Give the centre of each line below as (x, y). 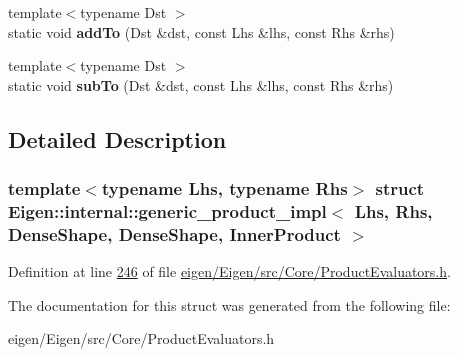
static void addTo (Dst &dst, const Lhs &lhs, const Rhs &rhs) (201, 31)
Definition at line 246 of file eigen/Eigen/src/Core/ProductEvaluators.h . (229, 271)
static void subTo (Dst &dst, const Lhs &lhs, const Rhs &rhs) (201, 84)
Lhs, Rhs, (393, 211)
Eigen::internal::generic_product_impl (167, 211)
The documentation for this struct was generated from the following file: (229, 304)
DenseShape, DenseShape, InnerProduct (174, 233)
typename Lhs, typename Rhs (224, 188)
